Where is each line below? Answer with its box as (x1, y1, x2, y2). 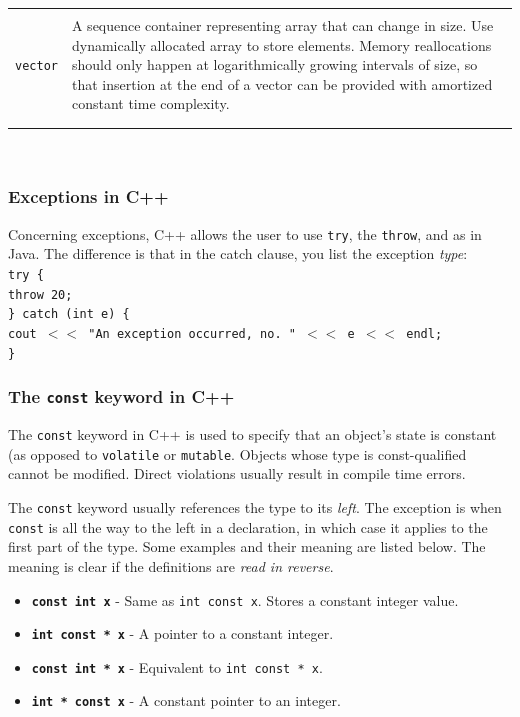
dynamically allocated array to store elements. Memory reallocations (71, 34, 492, 55)
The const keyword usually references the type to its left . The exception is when (8, 497, 502, 517)
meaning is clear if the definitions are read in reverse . (8, 555, 334, 576)
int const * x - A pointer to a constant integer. (31, 623, 334, 644)
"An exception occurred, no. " (88, 327, 296, 341)
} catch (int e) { (8, 307, 130, 322)
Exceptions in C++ (8, 184, 169, 209)
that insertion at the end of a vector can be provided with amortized (71, 73, 493, 94)
